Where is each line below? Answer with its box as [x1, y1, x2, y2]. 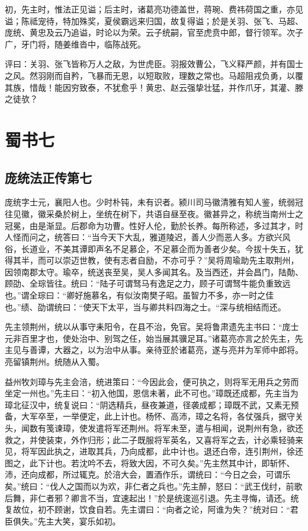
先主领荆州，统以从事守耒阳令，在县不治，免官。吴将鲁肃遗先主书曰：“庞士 [5, 320, 299, 333]
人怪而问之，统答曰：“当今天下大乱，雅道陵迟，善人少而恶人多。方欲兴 [5, 231, 283, 243]
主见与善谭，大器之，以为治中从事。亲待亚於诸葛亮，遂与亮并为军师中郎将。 [5, 344, 303, 356]
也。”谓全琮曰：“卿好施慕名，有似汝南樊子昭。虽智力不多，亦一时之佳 [5, 289, 274, 301]
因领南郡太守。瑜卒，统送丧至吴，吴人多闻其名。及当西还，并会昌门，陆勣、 [5, 265, 303, 278]
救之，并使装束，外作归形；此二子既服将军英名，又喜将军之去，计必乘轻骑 [5, 433, 295, 446]
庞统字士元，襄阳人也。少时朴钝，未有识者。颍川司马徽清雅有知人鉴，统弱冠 [5, 196, 303, 208]
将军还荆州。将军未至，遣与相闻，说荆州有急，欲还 [104, 422, 303, 434]
